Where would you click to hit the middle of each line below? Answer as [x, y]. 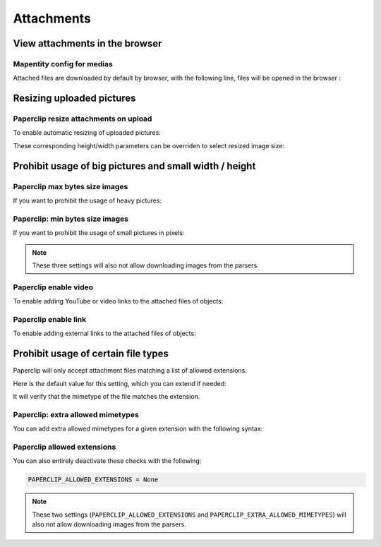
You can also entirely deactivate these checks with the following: [107, 461]
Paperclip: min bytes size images [71, 219]
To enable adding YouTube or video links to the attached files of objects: [118, 301]
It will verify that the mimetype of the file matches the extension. [107, 396]
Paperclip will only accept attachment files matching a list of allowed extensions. [130, 371]
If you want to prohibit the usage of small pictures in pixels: [99, 233]
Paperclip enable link [50, 319]
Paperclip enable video [53, 287]
